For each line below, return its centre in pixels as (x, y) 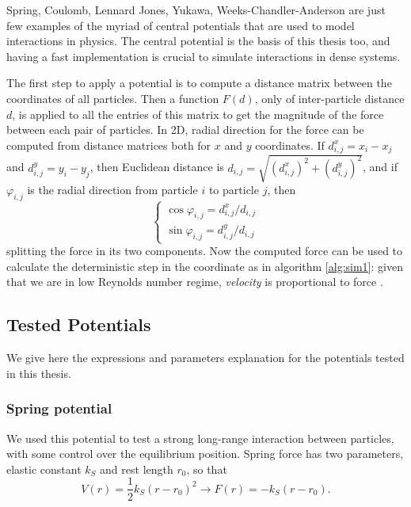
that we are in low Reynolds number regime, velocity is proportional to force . (195, 282)
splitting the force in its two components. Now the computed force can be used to (205, 251)
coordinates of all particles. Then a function (113, 98)
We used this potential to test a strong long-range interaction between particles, (200, 438)
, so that (207, 469)
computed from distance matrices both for (109, 145)
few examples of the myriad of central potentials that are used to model (181, 25)
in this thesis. (39, 373)
